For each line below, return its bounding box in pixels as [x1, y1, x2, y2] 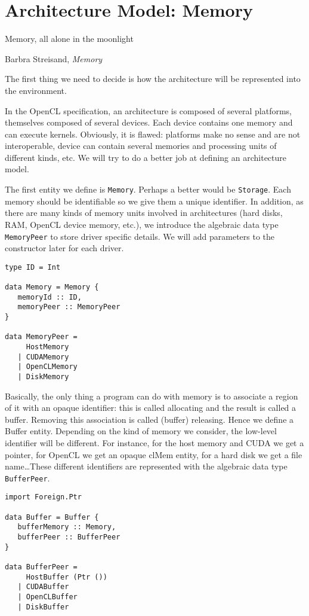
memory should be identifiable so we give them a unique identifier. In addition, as [5, 194, 304, 207]
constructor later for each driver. [5, 242, 124, 254]
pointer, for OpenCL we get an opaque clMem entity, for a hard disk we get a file [5, 448, 302, 461]
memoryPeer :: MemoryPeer [17, 303, 120, 312]
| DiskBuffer [17, 602, 69, 611]
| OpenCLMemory [17, 362, 78, 371]
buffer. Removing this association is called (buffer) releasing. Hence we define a [5, 413, 294, 425]
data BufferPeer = [5, 563, 78, 572]
